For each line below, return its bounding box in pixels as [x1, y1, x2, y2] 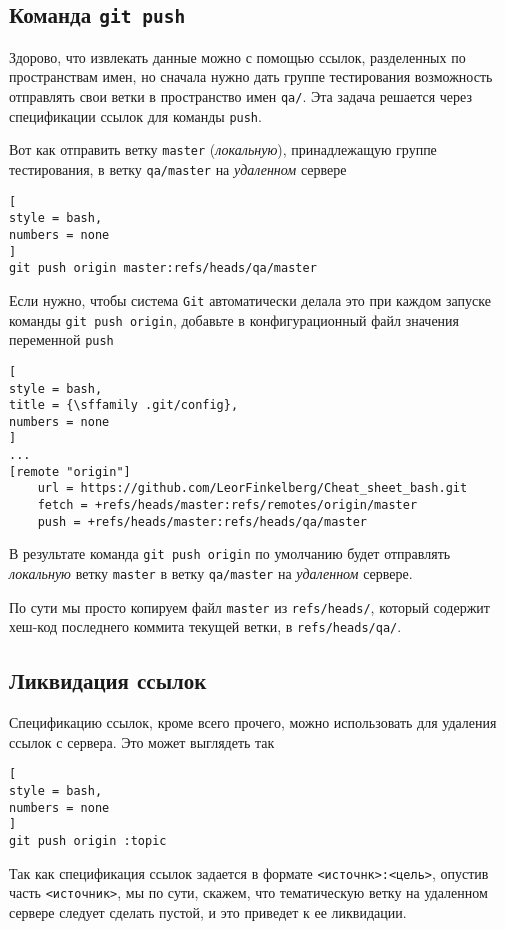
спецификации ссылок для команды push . [9, 105, 262, 126]
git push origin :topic [9, 834, 167, 849]
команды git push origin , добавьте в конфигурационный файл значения [9, 309, 460, 330]
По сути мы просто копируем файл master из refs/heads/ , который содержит [9, 596, 490, 617]
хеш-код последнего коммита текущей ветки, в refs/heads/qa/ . [9, 616, 402, 637]
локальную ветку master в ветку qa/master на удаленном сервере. [9, 563, 413, 584]
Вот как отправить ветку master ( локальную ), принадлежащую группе [9, 139, 437, 160]
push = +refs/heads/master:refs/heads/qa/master [37, 514, 367, 529]
